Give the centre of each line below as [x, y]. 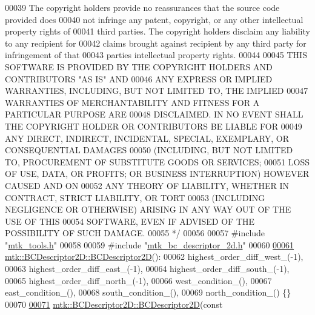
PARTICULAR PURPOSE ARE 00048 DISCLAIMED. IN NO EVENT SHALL [154, 114]
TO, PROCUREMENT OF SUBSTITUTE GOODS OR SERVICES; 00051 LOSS [157, 161]
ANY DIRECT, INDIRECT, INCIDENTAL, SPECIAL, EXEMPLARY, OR [147, 138]
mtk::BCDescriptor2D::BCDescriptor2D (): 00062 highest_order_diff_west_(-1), [154, 257]
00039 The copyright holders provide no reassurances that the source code [142, 7]
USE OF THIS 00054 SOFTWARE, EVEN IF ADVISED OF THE [130, 221]
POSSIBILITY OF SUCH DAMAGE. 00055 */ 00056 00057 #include [135, 233]
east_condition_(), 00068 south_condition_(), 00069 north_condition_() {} [148, 292]
